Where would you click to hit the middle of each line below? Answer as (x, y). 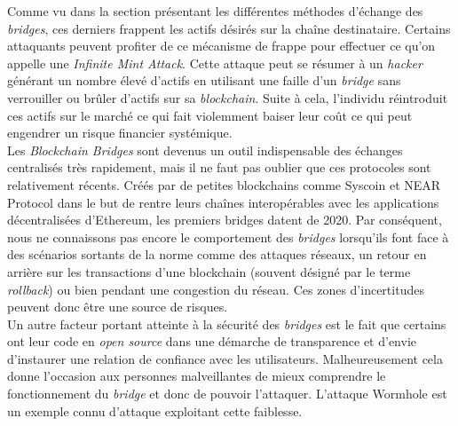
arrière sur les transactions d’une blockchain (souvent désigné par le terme (209, 271)
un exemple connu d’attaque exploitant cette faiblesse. (155, 410)
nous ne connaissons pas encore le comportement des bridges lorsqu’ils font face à (228, 237)
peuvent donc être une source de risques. (118, 307)
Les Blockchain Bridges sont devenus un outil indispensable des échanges (205, 150)
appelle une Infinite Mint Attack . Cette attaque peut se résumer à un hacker (215, 63)
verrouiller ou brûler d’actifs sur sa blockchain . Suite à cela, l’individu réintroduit (228, 97)
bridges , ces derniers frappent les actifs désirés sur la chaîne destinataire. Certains (229, 28)
